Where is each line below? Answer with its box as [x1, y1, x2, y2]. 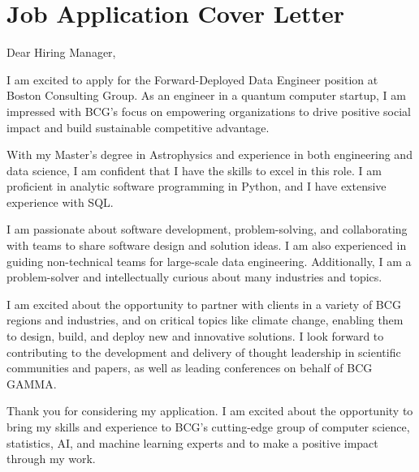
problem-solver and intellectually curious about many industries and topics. [6, 268, 382, 285]
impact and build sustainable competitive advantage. [6, 118, 270, 135]
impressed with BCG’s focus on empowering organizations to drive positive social [6, 102, 411, 119]
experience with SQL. [6, 193, 114, 210]
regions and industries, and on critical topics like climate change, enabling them [6, 311, 404, 328]
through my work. [6, 450, 96, 467]
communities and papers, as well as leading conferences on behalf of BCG [6, 359, 373, 376]
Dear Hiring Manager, [6, 44, 116, 61]
